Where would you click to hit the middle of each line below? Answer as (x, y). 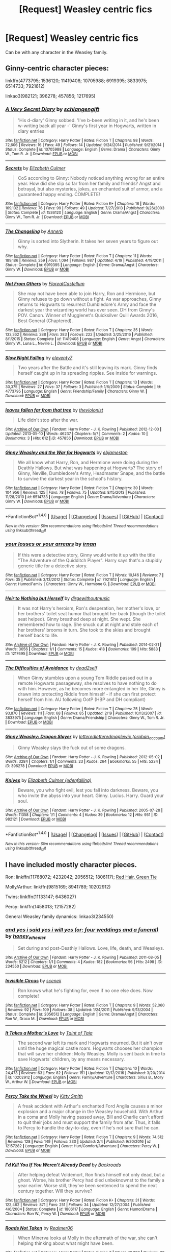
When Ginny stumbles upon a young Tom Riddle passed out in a (85, 678)
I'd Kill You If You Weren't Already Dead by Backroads (63, 1165)
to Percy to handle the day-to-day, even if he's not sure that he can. (89, 1128)
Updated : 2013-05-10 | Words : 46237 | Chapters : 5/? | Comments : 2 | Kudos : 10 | (77, 434)
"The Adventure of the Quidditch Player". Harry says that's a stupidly (90, 561)
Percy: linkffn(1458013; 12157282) (41, 906)
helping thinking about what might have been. (66, 1243)
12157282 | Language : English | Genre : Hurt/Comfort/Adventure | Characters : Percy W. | (82, 1146)
